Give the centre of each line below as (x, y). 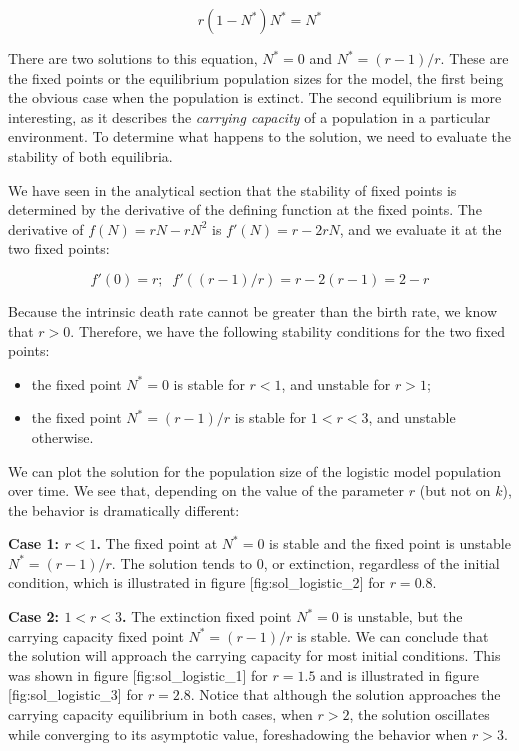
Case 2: (34, 616)
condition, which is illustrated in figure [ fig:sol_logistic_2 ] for (196, 582)
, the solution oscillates (419, 714)
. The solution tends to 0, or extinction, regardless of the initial (305, 562)
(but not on (455, 490)
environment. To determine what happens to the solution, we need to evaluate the (260, 136)
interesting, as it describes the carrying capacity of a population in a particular (249, 116)
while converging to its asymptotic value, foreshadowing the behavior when (238, 733)
